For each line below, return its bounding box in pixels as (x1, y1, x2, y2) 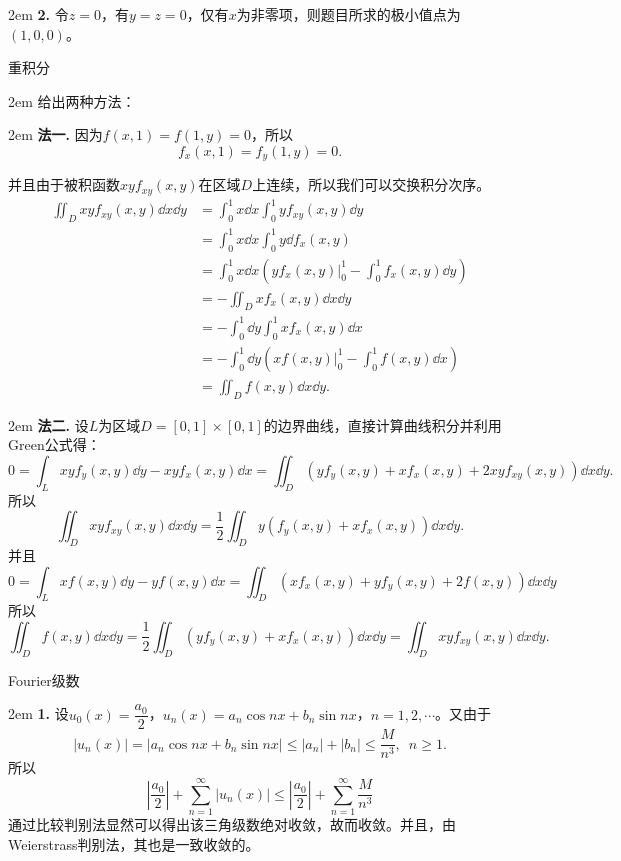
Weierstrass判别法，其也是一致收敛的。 (8, 833, 260, 854)
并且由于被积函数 (8, 174, 120, 195)
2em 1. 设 (8, 703, 69, 724)
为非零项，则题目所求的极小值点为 (236, 4, 461, 24)
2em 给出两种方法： (8, 90, 136, 111)
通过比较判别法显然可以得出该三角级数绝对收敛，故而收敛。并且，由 (8, 814, 456, 835)
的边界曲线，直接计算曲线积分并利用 (263, 414, 502, 435)
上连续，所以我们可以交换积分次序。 (252, 174, 491, 195)
